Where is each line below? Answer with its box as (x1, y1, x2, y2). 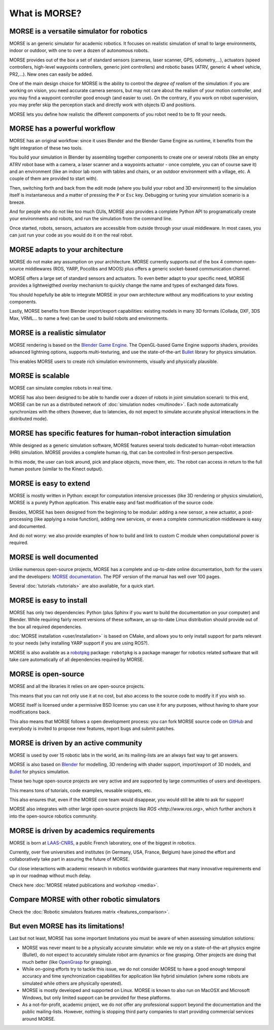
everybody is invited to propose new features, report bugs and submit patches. (9, 725, 175, 732)
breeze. (9, 199, 25, 205)
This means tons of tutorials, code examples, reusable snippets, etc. (9, 787, 152, 793)
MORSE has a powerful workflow (9, 125, 116, 133)
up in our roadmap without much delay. (9, 872, 91, 879)
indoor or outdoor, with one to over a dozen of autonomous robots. (9, 47, 149, 53)
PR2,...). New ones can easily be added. (9, 71, 93, 77)
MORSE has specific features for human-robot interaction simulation (9, 429, 231, 437)
